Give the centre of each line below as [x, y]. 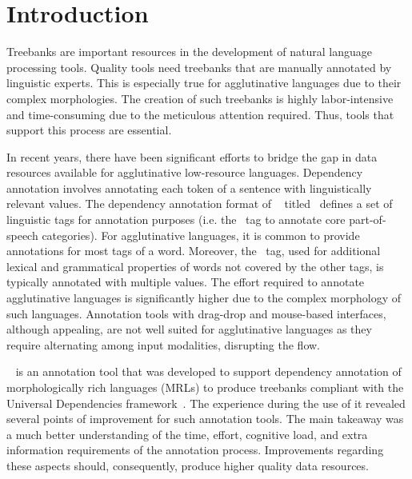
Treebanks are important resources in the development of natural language [190, 52]
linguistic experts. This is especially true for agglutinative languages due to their [204, 83]
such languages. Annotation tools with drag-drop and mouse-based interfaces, [196, 313]
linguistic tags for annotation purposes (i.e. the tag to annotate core [176, 220]
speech [22, 235]
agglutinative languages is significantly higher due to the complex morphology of [204, 298]
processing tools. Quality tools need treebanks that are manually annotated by [199, 67]
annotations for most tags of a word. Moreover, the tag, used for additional [194, 251]
